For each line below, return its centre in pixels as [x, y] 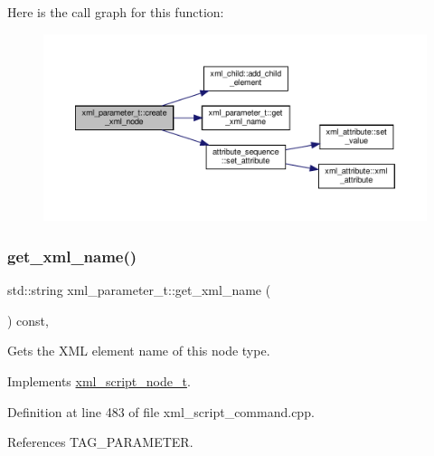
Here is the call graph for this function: [116, 12]
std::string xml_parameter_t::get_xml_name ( [139, 290]
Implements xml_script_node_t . [99, 381]
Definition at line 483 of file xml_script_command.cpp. [161, 411]
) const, [28, 320]
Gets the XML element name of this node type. [139, 351]
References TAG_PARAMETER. [100, 442]
